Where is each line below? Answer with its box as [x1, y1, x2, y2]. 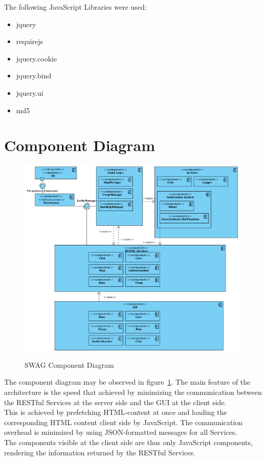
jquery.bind [16, 70, 52, 81]
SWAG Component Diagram [25, 359, 114, 370]
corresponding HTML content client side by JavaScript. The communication [4, 416, 243, 427]
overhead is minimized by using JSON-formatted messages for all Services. [4, 427, 237, 437]
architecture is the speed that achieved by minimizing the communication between [4, 387, 262, 397]
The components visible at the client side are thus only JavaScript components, [4, 436, 253, 447]
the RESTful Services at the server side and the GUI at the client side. [4, 396, 227, 407]
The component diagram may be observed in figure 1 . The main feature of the [4, 376, 251, 387]
